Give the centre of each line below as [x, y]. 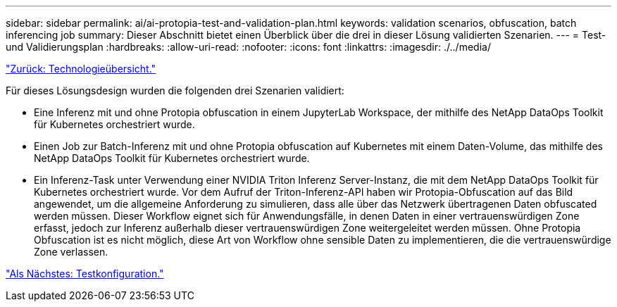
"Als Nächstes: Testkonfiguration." [85, 274]
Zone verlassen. [71, 252]
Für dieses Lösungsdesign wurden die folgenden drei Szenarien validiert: [175, 90]
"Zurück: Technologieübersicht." [81, 69]
